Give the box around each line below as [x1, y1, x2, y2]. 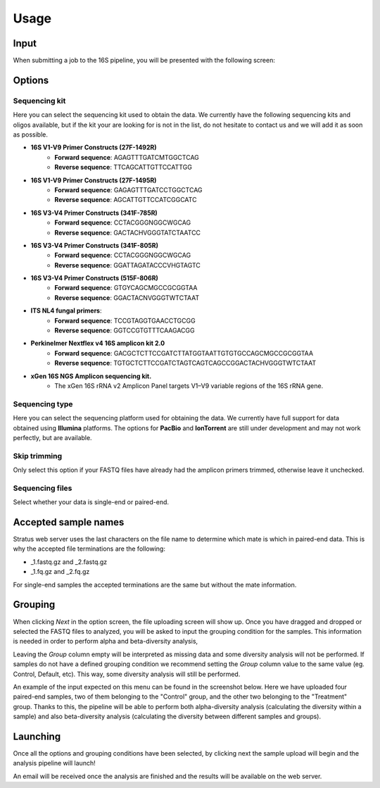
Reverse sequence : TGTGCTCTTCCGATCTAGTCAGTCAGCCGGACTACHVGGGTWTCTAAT [54, 359, 317, 368]
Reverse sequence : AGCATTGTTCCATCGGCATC [54, 196, 197, 204]
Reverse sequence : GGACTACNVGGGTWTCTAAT [54, 293, 200, 302]
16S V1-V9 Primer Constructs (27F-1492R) [30, 143, 157, 151]
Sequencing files [13, 483, 72, 493]
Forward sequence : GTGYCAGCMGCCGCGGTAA [54, 284, 198, 292]
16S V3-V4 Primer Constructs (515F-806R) [30, 274, 158, 282]
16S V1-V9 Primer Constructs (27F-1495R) [30, 176, 157, 185]
